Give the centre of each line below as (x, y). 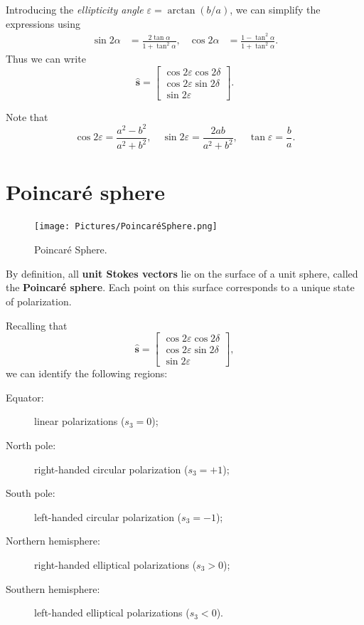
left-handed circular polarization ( (108, 516)
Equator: (25, 397)
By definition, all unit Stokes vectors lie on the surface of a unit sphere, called (182, 273)
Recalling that (37, 325)
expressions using (43, 23)
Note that (27, 116)
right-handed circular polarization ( (111, 469)
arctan (181, 11)
